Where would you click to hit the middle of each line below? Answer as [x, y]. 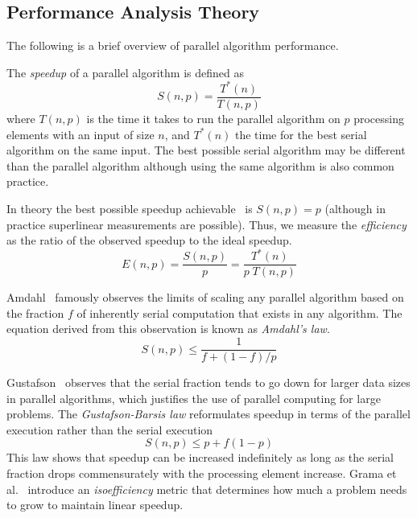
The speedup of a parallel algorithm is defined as [125, 72]
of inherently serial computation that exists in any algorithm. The [239, 312]
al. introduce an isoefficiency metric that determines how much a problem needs [207, 489]
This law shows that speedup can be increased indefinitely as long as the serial [200, 457]
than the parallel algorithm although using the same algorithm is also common [200, 165]
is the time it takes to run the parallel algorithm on [213, 118]
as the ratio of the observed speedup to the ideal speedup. [149, 240]
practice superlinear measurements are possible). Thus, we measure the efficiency [206, 224]
